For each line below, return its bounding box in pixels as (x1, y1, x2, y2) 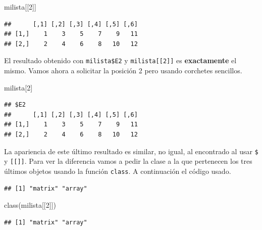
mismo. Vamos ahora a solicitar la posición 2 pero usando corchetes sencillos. (4, 65, 242, 76)
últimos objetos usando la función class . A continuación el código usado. (4, 165, 231, 176)
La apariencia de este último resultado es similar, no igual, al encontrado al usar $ (4, 146, 258, 156)
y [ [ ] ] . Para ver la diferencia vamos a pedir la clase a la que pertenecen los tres (4, 156, 252, 166)
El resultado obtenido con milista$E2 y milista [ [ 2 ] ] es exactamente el (4, 55, 237, 66)
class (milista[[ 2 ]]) (4, 200, 56, 210)
